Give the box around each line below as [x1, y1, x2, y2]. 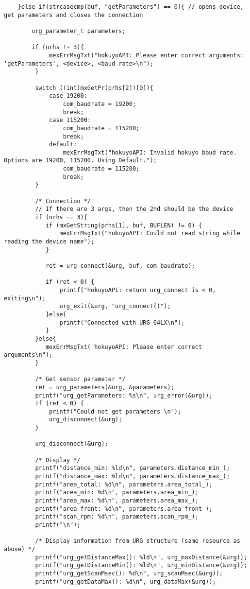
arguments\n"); [4, 351, 53, 359]
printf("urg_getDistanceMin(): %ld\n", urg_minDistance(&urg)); [35, 562, 248, 569]
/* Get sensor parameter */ [35, 376, 126, 383]
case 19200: [49, 92, 87, 100]
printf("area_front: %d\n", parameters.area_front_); [35, 505, 213, 512]
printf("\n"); [35, 521, 81, 528]
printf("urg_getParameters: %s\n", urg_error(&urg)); [35, 392, 213, 399]
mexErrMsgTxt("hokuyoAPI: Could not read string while [59, 230, 240, 237]
